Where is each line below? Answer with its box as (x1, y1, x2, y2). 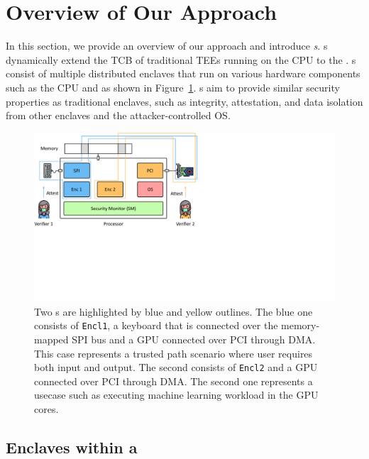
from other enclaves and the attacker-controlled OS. (6, 108, 231, 123)
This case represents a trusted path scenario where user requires (34, 345, 313, 360)
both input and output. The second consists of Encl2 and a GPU (34, 360, 318, 375)
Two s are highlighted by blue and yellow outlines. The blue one (34, 304, 313, 319)
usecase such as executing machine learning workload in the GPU (34, 387, 319, 402)
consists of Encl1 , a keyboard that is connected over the (34, 318, 278, 333)
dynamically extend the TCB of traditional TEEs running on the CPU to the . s (6, 52, 356, 67)
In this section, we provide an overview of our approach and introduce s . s (6, 38, 328, 53)
